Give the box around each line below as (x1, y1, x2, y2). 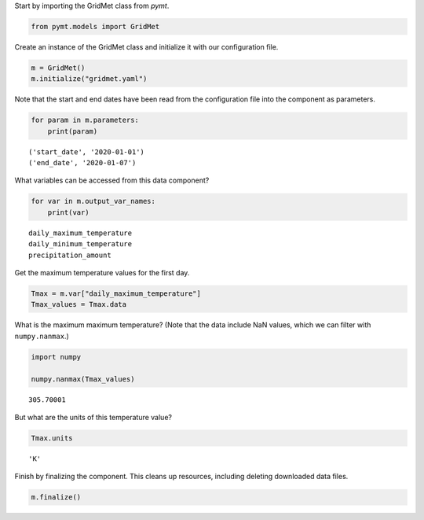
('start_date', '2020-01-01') (28, 147, 145, 157)
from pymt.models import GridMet (31, 22, 160, 31)
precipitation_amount (28, 250, 111, 260)
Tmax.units (31, 433, 73, 442)
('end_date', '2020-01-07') (28, 158, 137, 168)
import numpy (31, 352, 82, 361)
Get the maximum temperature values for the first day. (14, 268, 190, 277)
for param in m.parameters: (31, 116, 139, 125)
